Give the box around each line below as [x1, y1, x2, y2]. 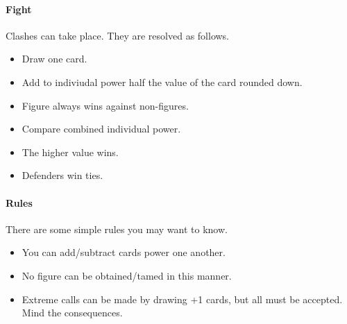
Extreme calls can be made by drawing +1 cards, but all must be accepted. [22, 291, 343, 306]
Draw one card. [22, 51, 87, 66]
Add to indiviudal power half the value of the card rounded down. [22, 74, 303, 89]
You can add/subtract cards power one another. [22, 245, 226, 259]
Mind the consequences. [22, 305, 123, 320]
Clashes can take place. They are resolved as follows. [6, 28, 230, 42]
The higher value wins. [22, 144, 119, 159]
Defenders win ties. [22, 168, 103, 182]
